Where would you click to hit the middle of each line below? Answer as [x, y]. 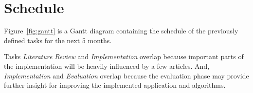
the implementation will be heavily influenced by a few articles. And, [107, 66]
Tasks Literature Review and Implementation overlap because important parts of [124, 56]
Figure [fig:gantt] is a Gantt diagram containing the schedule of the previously [121, 31]
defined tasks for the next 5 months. [58, 40]
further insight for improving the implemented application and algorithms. [115, 85]
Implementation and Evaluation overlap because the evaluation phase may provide [126, 75]
